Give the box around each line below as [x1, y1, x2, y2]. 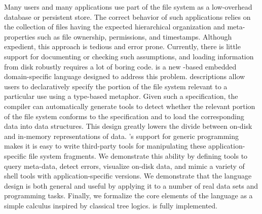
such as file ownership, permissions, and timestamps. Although [37, 31, 232, 42]
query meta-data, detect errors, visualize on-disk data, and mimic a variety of [4, 160, 245, 171]
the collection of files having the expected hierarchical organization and [4, 21, 225, 32]
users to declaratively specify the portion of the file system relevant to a [4, 81, 228, 91]
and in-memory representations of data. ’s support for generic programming [4, 130, 239, 141]
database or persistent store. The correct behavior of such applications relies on [4, 11, 251, 22]
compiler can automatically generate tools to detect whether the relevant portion [4, 100, 255, 111]
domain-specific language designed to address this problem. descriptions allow [4, 71, 245, 82]
